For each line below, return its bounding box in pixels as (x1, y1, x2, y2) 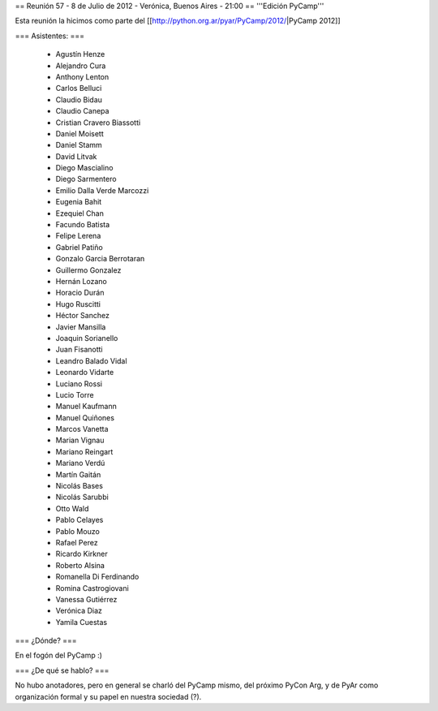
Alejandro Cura (55, 61, 106, 71)
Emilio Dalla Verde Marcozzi (55, 185, 149, 195)
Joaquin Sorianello (55, 333, 118, 343)
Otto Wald (55, 503, 89, 513)
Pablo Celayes (55, 515, 104, 525)
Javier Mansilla (55, 321, 106, 332)
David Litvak (55, 151, 97, 162)
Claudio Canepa (55, 106, 109, 116)
